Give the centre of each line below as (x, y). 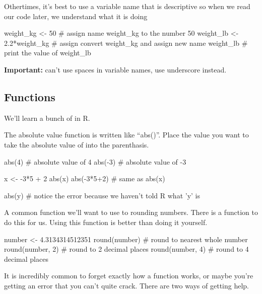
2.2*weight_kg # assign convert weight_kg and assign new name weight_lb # (126, 43)
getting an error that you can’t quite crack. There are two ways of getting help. (127, 285)
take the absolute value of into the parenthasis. (77, 144)
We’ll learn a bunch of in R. (47, 118)
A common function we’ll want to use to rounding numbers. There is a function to (131, 212)
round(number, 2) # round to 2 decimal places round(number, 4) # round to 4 (126, 249)
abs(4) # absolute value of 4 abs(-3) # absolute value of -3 (95, 161)
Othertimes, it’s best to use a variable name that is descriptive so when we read (127, 6)
